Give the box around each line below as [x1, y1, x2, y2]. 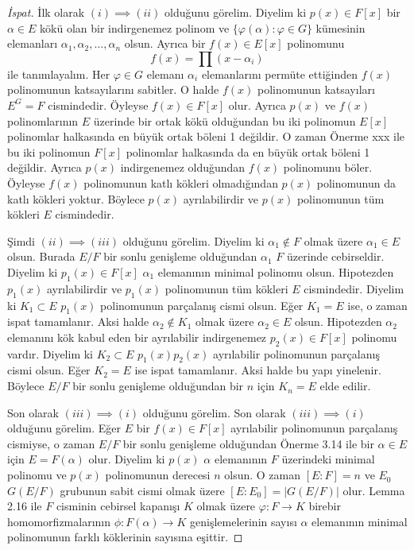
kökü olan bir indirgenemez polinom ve [40, 19, 230, 36]
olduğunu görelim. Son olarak [142, 404, 286, 420]
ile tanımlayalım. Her [7, 65, 110, 82]
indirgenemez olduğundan [120, 159, 246, 176]
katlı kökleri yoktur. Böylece [7, 190, 145, 207]
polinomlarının [7, 112, 79, 129]
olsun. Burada [7, 248, 75, 265]
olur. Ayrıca [228, 96, 286, 113]
